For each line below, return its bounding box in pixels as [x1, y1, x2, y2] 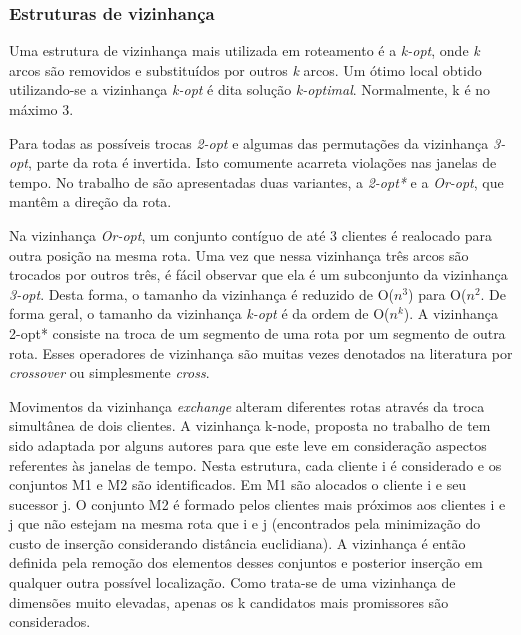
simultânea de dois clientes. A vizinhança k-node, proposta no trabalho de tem [9, 415, 491, 436]
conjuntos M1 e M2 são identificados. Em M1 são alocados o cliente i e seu [9, 474, 467, 495]
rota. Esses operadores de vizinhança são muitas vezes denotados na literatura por [9, 342, 513, 363]
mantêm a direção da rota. [9, 191, 172, 212]
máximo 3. [9, 99, 74, 119]
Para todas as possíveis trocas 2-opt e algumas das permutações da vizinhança [9, 132, 489, 153]
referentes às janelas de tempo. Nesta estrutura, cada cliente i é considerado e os [9, 454, 502, 475]
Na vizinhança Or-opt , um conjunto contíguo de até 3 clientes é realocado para [9, 224, 492, 245]
